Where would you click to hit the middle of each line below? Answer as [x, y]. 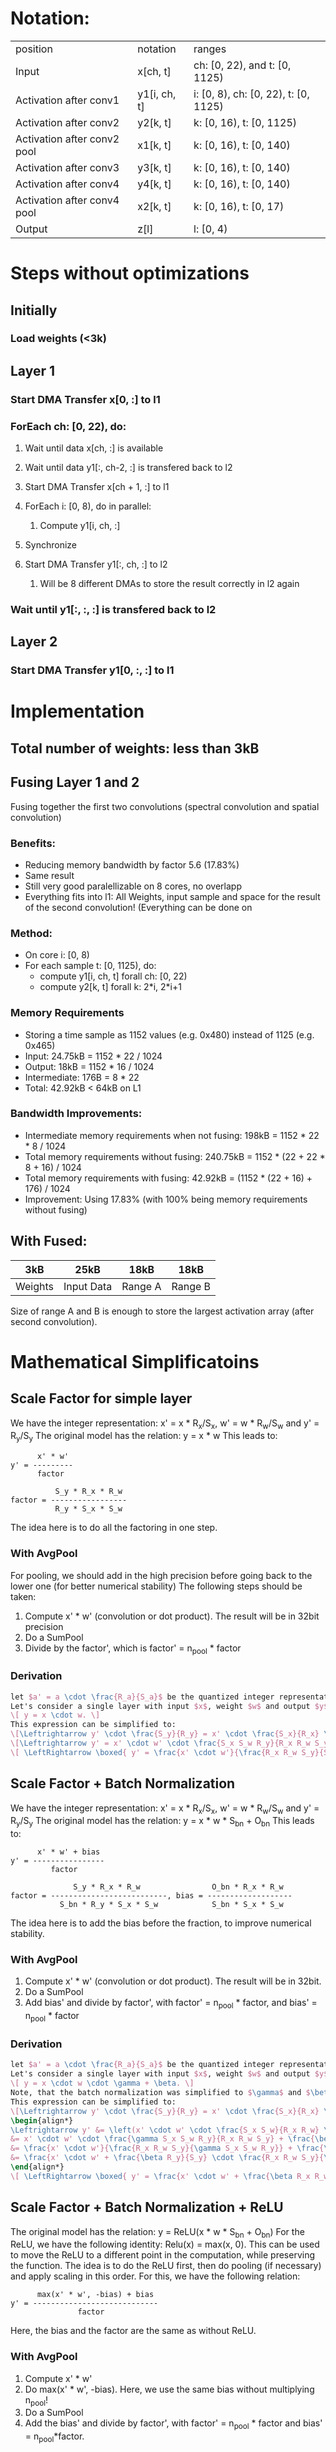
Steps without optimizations [130, 273]
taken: [23, 1596]
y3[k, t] [154, 167]
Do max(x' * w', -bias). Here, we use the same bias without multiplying [169, 2389]
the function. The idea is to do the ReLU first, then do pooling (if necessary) [166, 2266]
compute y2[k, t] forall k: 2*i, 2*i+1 [110, 987]
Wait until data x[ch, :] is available [94, 448]
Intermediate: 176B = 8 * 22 [82, 1077]
